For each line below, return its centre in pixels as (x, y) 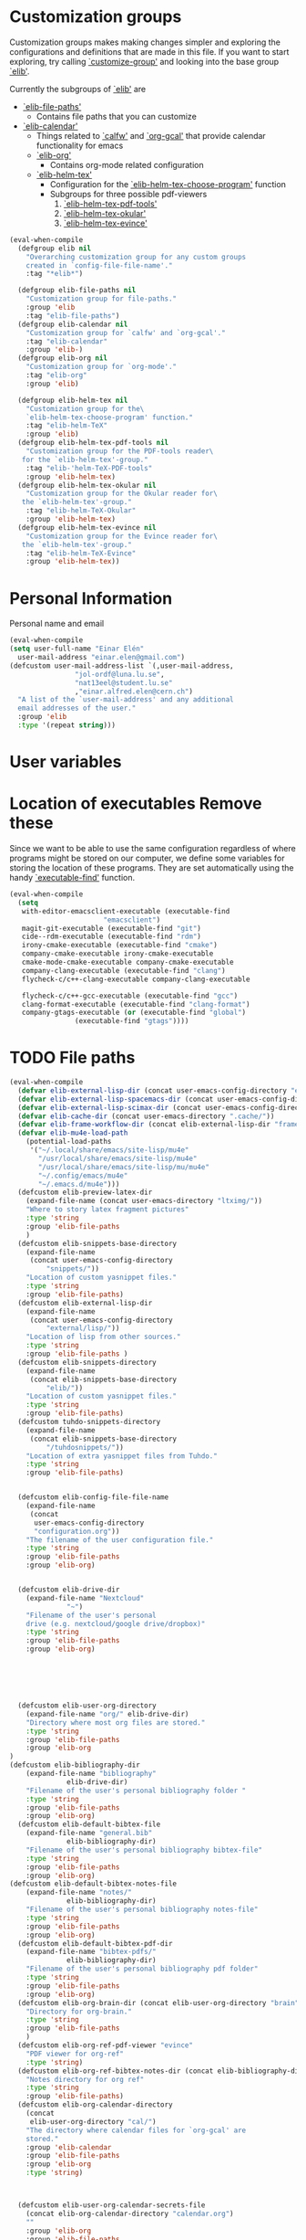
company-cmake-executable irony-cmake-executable (117, 954)
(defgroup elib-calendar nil (73, 324)
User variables (66, 762)
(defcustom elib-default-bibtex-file (89, 1824)
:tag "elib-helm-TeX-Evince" (81, 553)
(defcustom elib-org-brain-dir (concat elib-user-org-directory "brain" (158, 2002)
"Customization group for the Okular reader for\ (122, 494)
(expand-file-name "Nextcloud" (85, 1598)
